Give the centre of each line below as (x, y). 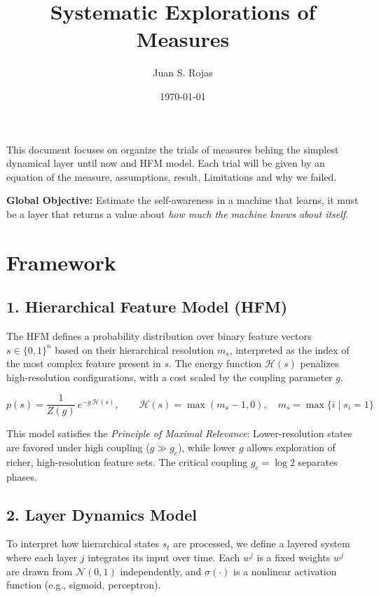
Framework (61, 262)
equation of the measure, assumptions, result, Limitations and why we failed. (172, 176)
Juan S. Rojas (183, 73)
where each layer (42, 557)
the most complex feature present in (84, 363)
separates (318, 461)
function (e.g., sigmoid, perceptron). (84, 585)
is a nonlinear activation (285, 571)
